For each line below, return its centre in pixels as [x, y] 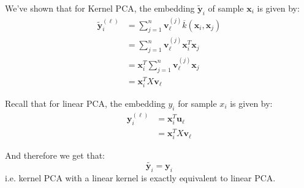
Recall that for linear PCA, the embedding [85, 103]
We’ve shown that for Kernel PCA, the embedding [100, 8]
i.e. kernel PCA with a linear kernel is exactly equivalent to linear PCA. [140, 177]
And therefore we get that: [55, 155]
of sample [226, 8]
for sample [197, 103]
